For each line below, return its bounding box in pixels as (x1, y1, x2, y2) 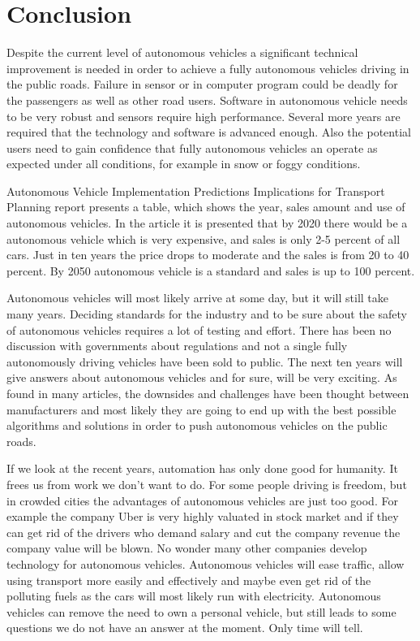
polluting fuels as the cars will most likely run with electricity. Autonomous (6, 587, 381, 604)
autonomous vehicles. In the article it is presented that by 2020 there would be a (6, 214, 408, 232)
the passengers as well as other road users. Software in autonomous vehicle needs (6, 91, 408, 108)
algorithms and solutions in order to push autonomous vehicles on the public (6, 417, 388, 434)
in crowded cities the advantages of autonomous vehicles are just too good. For (6, 492, 398, 509)
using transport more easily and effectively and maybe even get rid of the (6, 571, 371, 588)
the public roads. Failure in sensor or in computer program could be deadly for (6, 76, 398, 93)
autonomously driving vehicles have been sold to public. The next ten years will (6, 353, 403, 370)
